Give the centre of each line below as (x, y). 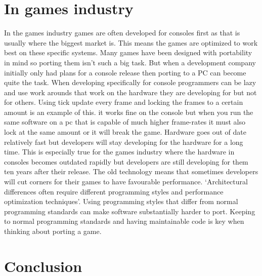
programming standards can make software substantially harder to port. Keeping (130, 211)
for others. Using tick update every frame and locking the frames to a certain (124, 102)
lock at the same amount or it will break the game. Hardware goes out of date (125, 132)
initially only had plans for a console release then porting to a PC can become (125, 72)
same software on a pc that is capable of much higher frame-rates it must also (125, 122)
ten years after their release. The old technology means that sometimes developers (131, 171)
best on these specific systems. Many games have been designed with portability (128, 52)
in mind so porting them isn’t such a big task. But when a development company (130, 62)
